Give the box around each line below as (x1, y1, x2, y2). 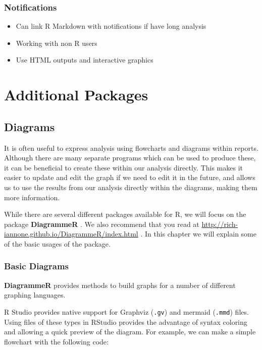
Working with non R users (16, 37, 97, 48)
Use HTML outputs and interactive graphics (16, 54, 153, 65)
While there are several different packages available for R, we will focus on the (4, 209, 246, 219)
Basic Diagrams (4, 260, 69, 272)
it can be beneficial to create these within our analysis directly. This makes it (4, 162, 243, 172)
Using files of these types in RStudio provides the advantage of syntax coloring (4, 316, 247, 327)
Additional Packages (4, 84, 148, 105)
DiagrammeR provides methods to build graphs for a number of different (4, 279, 236, 290)
